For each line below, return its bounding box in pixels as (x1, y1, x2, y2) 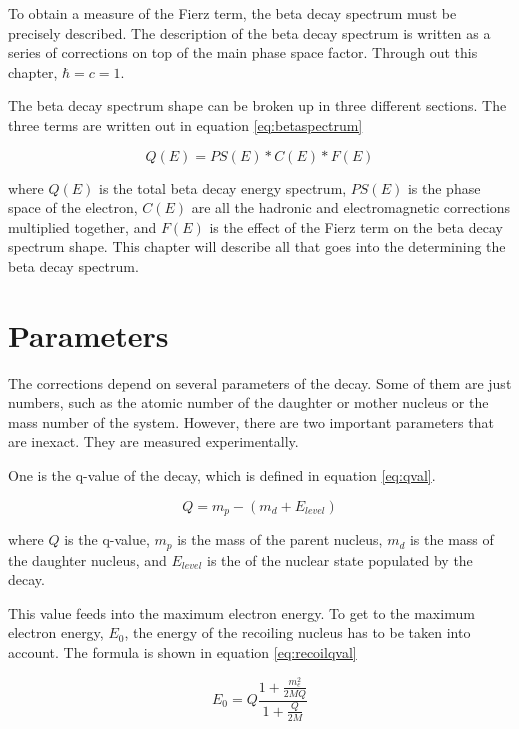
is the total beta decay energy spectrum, (99, 177, 347, 198)
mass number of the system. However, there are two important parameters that (8, 411, 494, 432)
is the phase (407, 177, 481, 198)
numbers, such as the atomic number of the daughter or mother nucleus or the (8, 392, 489, 413)
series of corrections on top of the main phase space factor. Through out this (8, 42, 478, 63)
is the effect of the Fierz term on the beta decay (209, 216, 503, 237)
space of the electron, (8, 197, 138, 218)
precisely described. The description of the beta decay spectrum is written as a (8, 22, 491, 43)
